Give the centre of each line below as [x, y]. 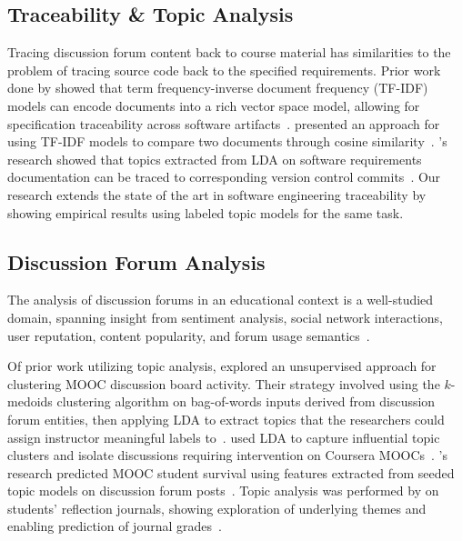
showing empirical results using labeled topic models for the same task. [206, 212]
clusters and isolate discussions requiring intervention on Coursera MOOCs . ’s [228, 455]
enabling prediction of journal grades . [115, 526]
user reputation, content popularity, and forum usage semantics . [189, 335]
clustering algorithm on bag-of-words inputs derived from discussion [246, 401]
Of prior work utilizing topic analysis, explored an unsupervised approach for [222, 366]
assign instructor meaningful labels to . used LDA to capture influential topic [224, 437]
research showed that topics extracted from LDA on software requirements [215, 159]
